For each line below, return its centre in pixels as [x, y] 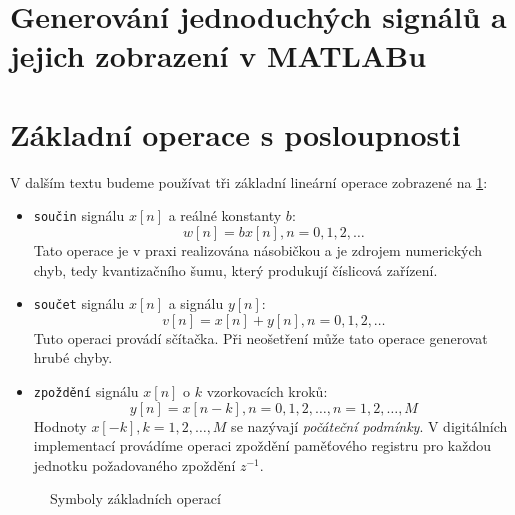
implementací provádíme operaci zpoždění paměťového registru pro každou [262, 445]
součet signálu [79, 303]
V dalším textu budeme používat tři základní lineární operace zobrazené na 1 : [249, 181]
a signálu [196, 303]
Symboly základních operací [135, 498]
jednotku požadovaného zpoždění [134, 464]
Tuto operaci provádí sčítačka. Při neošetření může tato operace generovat [260, 337]
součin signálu [79, 215]
